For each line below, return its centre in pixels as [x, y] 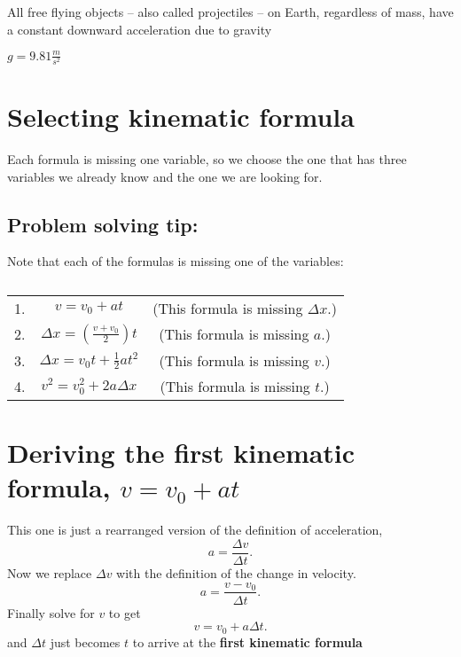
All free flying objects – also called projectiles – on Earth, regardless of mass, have [230, 12]
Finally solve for [51, 612]
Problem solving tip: [103, 224]
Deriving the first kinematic [181, 453]
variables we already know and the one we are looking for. [165, 176]
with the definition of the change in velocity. [236, 572]
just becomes [85, 641]
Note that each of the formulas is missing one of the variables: [176, 261]
